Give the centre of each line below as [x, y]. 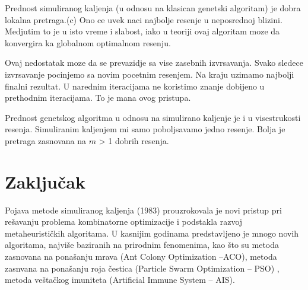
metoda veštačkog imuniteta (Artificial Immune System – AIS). [120, 280]
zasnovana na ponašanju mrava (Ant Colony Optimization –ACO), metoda [141, 256]
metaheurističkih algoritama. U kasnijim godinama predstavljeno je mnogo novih [152, 233]
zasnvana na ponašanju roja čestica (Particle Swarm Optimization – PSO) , [142, 268]
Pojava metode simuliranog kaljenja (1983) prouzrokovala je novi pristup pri [143, 210]
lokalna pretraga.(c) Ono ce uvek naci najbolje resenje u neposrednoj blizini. [144, 19]
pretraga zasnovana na [46, 140]
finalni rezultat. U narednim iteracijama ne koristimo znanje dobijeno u [135, 86]
